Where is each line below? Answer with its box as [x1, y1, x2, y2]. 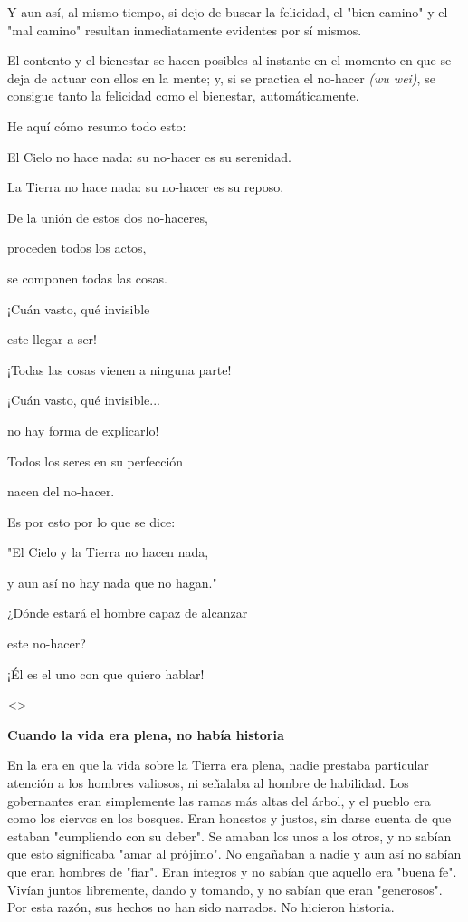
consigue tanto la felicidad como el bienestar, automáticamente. [7, 86, 359, 105]
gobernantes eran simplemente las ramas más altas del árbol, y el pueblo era [7, 791, 431, 810]
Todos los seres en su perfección [7, 451, 184, 470]
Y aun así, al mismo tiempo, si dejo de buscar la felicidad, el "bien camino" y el [7, 3, 448, 21]
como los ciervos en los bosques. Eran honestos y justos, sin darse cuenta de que [7, 809, 452, 828]
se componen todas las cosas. [7, 268, 167, 287]
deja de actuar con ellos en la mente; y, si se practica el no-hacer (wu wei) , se [7, 68, 435, 87]
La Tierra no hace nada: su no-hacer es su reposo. [7, 178, 284, 197]
